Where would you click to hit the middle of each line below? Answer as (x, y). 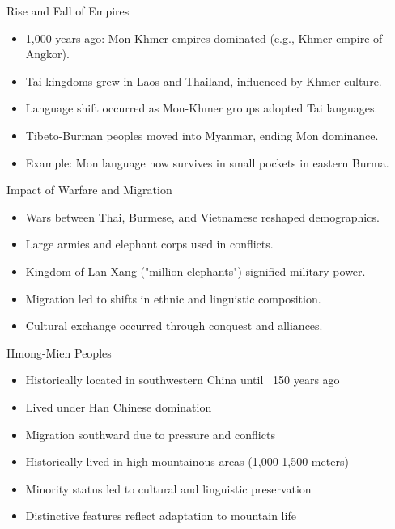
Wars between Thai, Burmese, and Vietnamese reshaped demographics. (202, 216)
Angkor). (47, 54)
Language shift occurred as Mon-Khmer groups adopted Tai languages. (202, 108)
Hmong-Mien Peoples (59, 352)
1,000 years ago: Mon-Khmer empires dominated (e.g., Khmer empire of (204, 38)
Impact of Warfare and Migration (89, 190)
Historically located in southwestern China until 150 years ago (183, 380)
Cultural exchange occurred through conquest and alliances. (174, 326)
